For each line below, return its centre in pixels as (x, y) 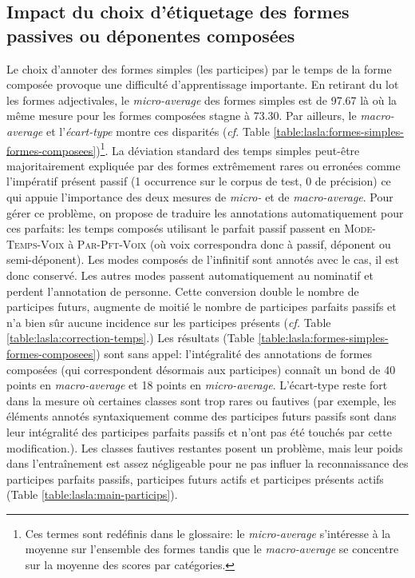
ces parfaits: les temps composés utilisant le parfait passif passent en (174, 228)
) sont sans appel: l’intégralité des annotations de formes (234, 353)
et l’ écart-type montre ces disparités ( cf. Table (158, 131)
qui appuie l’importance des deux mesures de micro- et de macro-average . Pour (200, 197)
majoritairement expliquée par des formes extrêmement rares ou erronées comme (204, 165)
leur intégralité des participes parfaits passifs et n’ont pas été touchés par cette (199, 431)
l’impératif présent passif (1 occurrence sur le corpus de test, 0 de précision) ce (199, 181)
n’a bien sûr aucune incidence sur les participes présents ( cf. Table (169, 322)
